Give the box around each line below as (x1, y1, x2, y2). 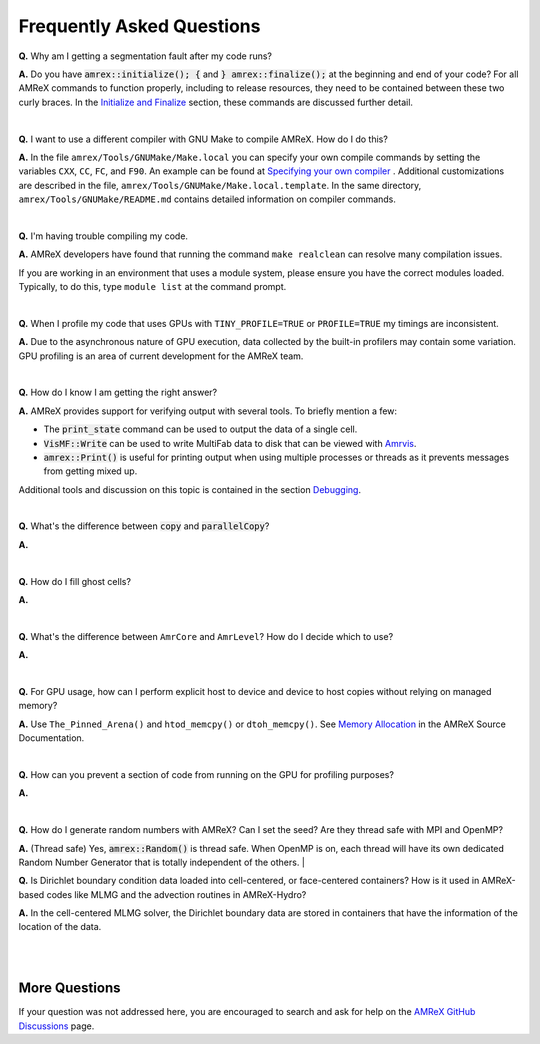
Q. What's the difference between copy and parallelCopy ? (18, 520, 270, 532)
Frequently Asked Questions (18, 15, 261, 37)
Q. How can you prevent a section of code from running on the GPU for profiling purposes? (18, 768, 395, 780)
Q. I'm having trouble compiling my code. (18, 230, 189, 242)
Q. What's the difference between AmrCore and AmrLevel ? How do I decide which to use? (18, 630, 394, 642)
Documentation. (18, 732, 85, 744)
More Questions (18, 980, 121, 997)
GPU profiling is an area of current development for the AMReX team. (18, 350, 304, 362)
